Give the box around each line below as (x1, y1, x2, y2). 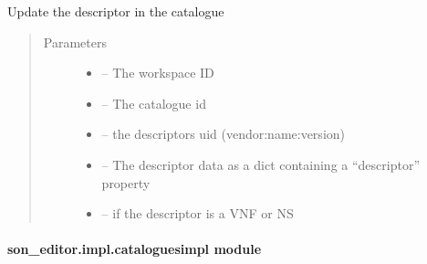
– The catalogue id (101, 93, 206, 112)
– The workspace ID (101, 63, 214, 82)
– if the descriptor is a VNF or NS (101, 204, 294, 223)
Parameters (43, 32, 107, 51)
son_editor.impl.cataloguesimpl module (7, 239, 262, 259)
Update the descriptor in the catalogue (7, 2, 224, 20)
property (101, 173, 151, 192)
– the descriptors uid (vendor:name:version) (101, 124, 345, 143)
